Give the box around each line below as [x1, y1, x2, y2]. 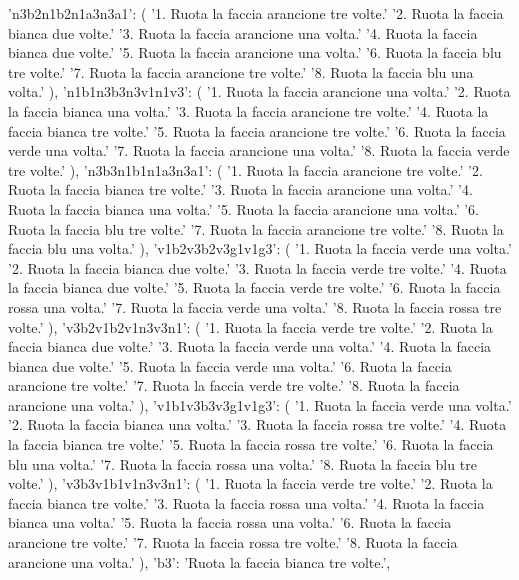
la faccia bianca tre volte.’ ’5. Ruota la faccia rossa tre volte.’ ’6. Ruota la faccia [8, 434, 494, 455]
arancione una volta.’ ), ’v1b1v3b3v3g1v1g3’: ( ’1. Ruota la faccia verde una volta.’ [8, 394, 512, 415]
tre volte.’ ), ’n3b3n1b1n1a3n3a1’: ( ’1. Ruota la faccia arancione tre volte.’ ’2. [8, 159, 483, 180]
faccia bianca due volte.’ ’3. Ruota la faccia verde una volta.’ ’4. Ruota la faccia [8, 336, 492, 357]
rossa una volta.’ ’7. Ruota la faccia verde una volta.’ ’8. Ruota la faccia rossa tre [8, 296, 502, 317]
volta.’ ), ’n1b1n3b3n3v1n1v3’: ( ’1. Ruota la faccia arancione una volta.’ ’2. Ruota [8, 81, 511, 102]
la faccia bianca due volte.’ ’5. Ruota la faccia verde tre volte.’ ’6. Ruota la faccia [8, 277, 501, 298]
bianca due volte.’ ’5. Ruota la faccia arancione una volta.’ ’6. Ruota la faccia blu [8, 42, 502, 63]
